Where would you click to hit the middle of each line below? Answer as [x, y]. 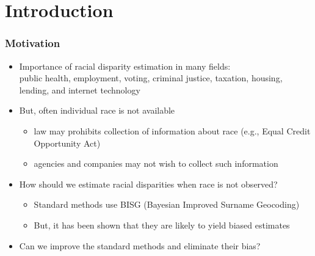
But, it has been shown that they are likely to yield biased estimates [162, 225]
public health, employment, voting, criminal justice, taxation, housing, [151, 78]
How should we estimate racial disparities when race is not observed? [148, 184]
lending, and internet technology [80, 90]
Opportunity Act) [67, 143]
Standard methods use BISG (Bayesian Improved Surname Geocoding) [167, 204]
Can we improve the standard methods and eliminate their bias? [140, 245]
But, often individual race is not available [97, 110]
